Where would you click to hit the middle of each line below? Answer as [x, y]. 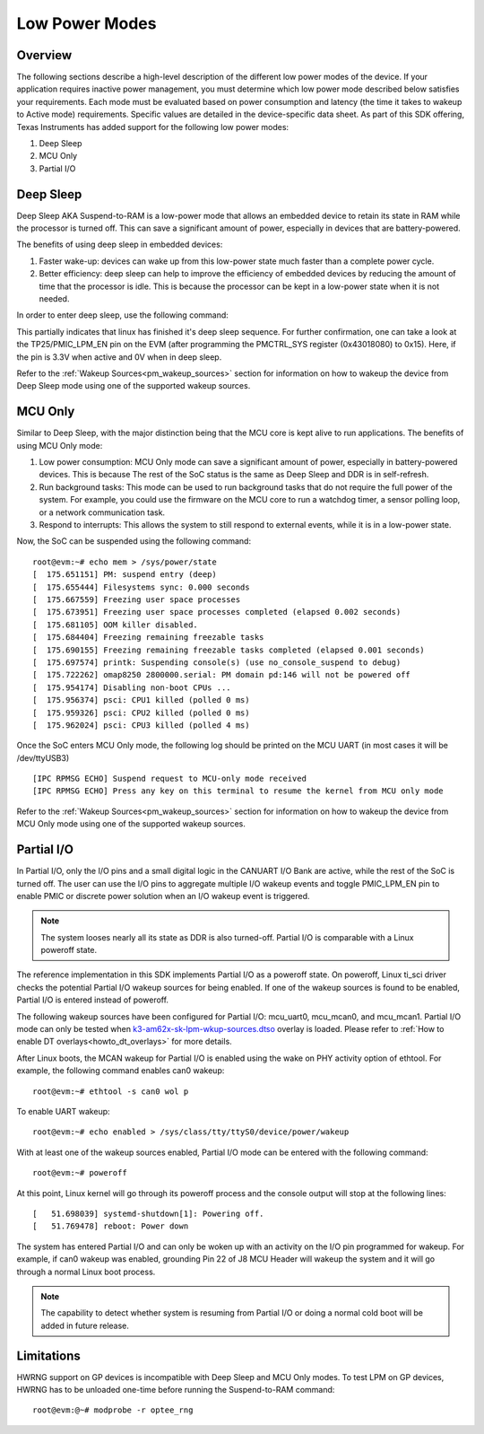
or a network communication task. [102, 512]
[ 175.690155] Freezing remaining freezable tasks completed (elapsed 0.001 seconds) [229, 650]
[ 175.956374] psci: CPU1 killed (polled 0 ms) [141, 700]
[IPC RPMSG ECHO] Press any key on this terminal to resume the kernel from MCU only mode [238, 791]
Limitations [48, 1355]
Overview [44, 55]
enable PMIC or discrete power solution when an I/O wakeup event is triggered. [163, 896]
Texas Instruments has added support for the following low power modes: [153, 127]
